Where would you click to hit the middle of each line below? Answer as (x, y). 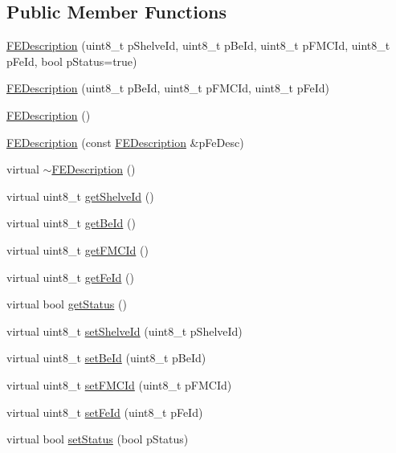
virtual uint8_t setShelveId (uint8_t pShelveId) (125, 331)
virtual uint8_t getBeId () (71, 223)
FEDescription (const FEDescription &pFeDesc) (125, 142)
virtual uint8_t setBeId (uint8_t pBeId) (106, 358)
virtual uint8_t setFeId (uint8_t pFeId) (105, 412)
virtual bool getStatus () (67, 304)
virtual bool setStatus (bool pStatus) (98, 439)
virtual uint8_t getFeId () (70, 277)
